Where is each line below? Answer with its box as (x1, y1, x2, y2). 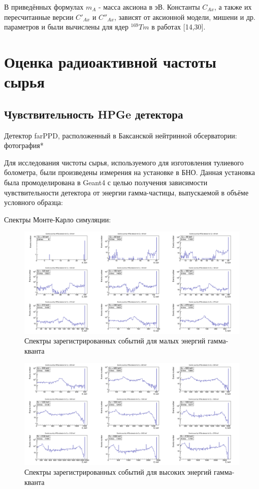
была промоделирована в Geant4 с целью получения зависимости (4, 177, 208, 187)
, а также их (214, 2, 252, 12)
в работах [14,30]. (151, 21, 206, 32)
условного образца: (4, 197, 63, 208)
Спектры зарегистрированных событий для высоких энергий (24, 467, 212, 477)
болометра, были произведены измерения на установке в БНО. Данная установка (4, 167, 255, 178)
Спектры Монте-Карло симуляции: (4, 214, 111, 224)
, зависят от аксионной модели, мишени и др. (114, 11, 255, 22)
